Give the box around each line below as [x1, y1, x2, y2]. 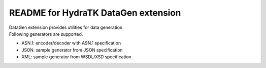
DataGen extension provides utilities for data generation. [9, 24, 124, 30]
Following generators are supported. [9, 31, 83, 37]
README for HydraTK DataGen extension [9, 7, 181, 18]
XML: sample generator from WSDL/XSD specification [21, 54, 132, 60]
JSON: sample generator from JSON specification [21, 47, 123, 53]
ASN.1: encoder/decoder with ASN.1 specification [21, 40, 121, 46]
